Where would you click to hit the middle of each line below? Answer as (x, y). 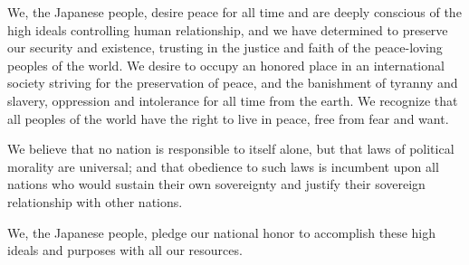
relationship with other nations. (95, 201)
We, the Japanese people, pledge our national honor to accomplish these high (222, 232)
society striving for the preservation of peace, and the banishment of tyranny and (233, 83)
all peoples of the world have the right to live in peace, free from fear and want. (228, 118)
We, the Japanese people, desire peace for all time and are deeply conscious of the (234, 12)
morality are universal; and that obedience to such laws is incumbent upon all (223, 166)
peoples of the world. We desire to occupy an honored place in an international (226, 65)
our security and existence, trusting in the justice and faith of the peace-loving (225, 47)
